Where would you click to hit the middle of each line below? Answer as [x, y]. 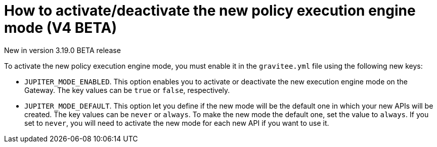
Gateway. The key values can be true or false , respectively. [127, 90]
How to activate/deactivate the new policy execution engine [210, 11]
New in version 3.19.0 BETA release [62, 50]
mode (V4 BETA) [60, 28]
